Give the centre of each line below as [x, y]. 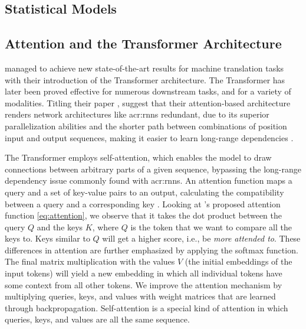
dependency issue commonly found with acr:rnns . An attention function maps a [149, 180]
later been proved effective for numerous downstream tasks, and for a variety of [148, 91]
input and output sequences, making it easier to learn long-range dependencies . [149, 137]
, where [106, 227]
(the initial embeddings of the [238, 261]
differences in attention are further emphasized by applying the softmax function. [152, 250]
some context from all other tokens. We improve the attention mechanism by [144, 284]
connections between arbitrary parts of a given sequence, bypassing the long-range [153, 169]
